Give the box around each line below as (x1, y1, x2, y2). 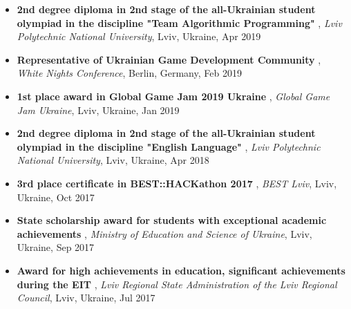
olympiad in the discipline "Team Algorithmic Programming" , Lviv (17, 15, 342, 30)
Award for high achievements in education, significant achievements (17, 263, 345, 277)
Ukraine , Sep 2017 (17, 240, 95, 254)
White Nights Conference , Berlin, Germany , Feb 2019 (17, 66, 242, 80)
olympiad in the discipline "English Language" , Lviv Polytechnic (17, 139, 321, 153)
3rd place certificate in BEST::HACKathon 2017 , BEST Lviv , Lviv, (17, 176, 337, 190)
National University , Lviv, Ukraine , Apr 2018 (17, 153, 209, 167)
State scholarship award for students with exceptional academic (17, 213, 327, 227)
